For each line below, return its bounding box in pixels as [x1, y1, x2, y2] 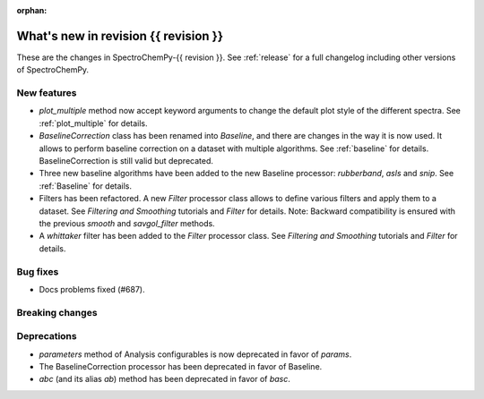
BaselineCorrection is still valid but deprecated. [39, 156, 214, 166]
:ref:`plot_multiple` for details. [39, 117, 148, 129]
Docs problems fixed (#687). [39, 284, 145, 294]
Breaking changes [16, 306, 98, 318]
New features [16, 87, 77, 99]
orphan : [16, 5, 48, 15]
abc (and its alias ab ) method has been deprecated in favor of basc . [39, 374, 291, 385]
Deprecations [16, 330, 77, 343]
